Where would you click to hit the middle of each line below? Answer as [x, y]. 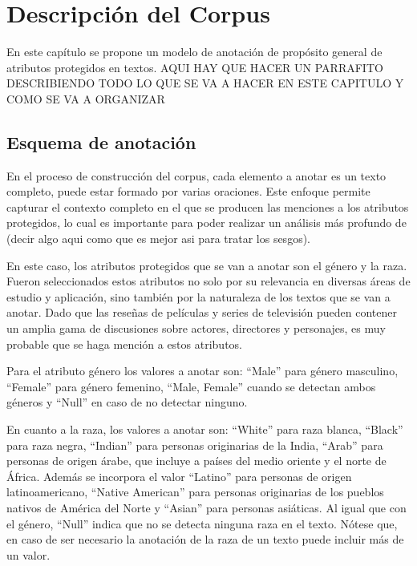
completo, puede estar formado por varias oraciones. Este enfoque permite [188, 191]
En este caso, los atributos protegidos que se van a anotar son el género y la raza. [207, 265]
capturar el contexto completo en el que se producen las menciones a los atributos [208, 206]
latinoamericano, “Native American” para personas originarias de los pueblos [195, 492]
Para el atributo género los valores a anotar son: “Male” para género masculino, [202, 371]
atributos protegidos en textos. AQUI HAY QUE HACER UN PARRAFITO [195, 67]
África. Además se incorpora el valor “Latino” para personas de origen [179, 476]
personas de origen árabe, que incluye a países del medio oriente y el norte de [196, 461]
